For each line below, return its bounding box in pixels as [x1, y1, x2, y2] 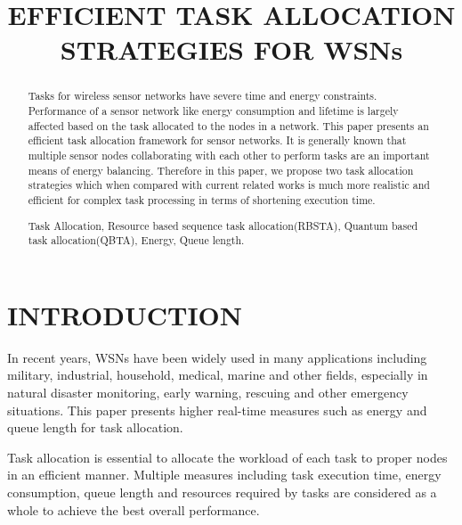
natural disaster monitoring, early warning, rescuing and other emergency [7, 382, 409, 401]
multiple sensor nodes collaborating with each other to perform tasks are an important [28, 147, 430, 162]
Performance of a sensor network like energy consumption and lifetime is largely [28, 103, 399, 119]
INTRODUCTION [7, 296, 243, 332]
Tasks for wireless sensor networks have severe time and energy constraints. [28, 88, 377, 103]
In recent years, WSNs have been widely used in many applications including [7, 348, 427, 366]
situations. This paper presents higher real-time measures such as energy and [7, 400, 427, 419]
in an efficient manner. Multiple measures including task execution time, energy [7, 465, 442, 484]
